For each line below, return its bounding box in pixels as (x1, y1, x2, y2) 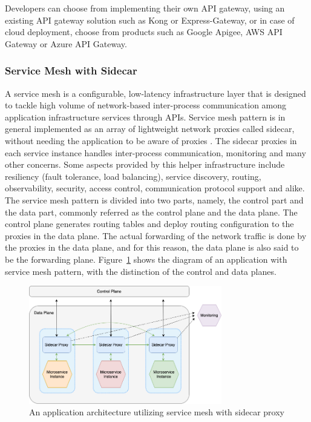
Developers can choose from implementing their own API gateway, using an (5, 2, 285, 14)
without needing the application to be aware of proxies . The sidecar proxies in (5, 134, 297, 147)
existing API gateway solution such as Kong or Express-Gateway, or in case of (5, 13, 295, 26)
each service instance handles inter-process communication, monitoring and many (5, 146, 306, 159)
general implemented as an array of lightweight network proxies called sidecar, (5, 122, 295, 135)
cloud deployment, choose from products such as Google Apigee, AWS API (5, 25, 283, 38)
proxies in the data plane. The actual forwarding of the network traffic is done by (5, 229, 307, 242)
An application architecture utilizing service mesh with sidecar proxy (29, 406, 284, 418)
